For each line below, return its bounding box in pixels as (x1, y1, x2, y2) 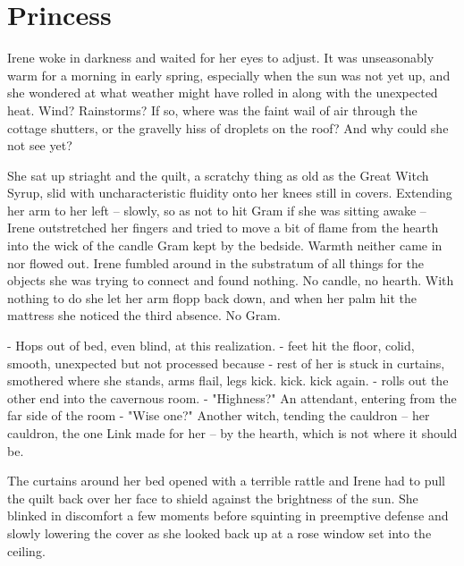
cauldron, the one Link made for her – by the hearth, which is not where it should (7, 424, 458, 442)
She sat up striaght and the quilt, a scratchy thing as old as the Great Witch (7, 165, 429, 184)
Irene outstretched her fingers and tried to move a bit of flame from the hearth (7, 218, 439, 237)
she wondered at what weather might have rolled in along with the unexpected (7, 83, 438, 102)
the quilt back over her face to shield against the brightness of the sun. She (7, 488, 418, 507)
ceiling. (7, 541, 46, 560)
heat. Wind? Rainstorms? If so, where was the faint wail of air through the (7, 100, 418, 119)
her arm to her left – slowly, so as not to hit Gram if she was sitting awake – (7, 200, 426, 219)
